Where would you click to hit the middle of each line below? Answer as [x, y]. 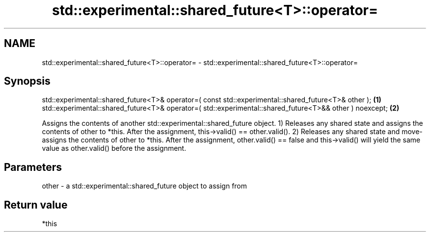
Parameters [33, 167]
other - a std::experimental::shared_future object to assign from [145, 186]
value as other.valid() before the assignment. [114, 148]
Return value [36, 205]
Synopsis [27, 81]
